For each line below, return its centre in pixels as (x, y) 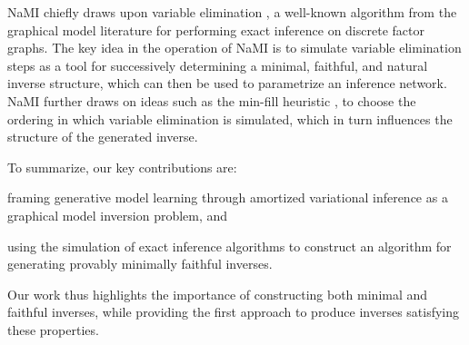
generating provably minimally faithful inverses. (140, 264)
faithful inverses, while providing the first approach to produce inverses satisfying (234, 312)
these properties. (53, 329)
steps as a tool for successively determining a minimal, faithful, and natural (218, 65)
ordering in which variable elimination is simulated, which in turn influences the (230, 118)
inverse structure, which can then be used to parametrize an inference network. (227, 83)
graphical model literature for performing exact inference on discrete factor (216, 30)
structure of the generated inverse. (103, 137)
